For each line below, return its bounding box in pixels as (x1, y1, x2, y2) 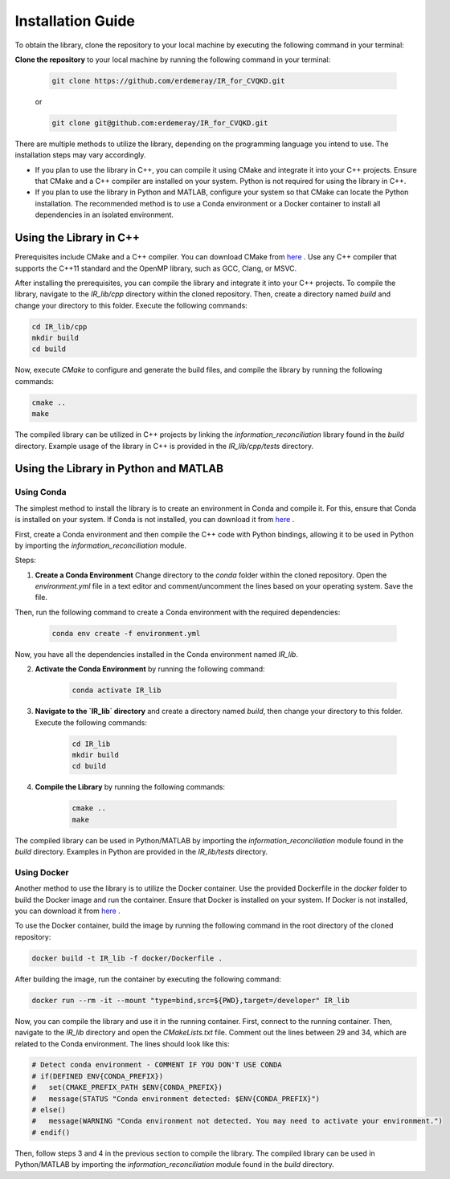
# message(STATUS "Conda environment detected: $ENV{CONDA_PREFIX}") (31, 1094, 321, 1104)
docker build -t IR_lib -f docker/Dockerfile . (31, 953, 223, 963)
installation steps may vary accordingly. (14, 150, 146, 160)
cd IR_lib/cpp (31, 322, 88, 331)
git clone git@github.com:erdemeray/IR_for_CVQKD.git (51, 118, 268, 128)
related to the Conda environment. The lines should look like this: (14, 1038, 230, 1048)
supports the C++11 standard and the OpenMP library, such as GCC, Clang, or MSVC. (14, 263, 297, 273)
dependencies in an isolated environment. (35, 210, 174, 220)
